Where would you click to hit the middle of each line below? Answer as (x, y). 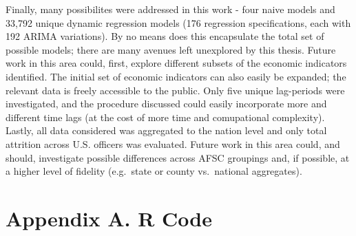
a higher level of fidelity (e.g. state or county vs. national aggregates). (154, 171)
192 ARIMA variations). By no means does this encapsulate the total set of (165, 36)
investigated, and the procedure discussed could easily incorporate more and (166, 104)
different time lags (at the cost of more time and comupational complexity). (165, 117)
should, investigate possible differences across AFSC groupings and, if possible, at (178, 157)
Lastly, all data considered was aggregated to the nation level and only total (166, 130)
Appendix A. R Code (109, 218)
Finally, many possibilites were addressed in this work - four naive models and (170, 9)
